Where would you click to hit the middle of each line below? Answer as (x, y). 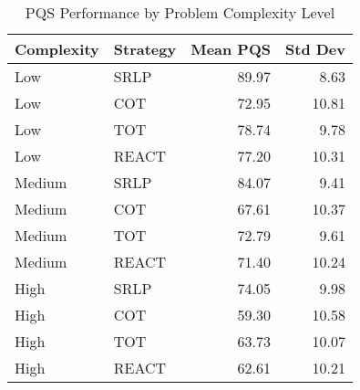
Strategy (145, 49)
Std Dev (315, 49)
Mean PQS (231, 49)
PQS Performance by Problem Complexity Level (180, 12)
